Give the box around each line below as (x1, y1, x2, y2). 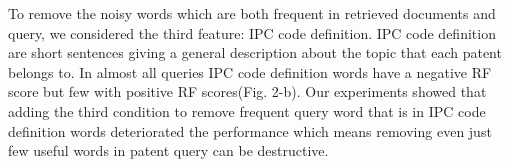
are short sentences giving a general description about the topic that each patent (8, 42, 502, 63)
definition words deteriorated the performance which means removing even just (8, 120, 492, 141)
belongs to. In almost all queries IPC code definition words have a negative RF (8, 61, 492, 82)
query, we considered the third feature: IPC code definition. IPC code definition (8, 22, 496, 43)
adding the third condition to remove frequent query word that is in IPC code (8, 100, 486, 121)
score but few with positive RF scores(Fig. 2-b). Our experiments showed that (8, 81, 487, 102)
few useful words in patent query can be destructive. (8, 140, 329, 161)
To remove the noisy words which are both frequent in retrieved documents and (8, 3, 496, 23)
